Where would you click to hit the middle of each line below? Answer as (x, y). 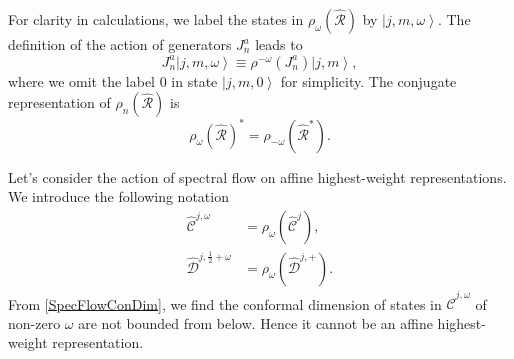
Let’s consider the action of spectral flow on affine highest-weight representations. (257, 176)
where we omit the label (82, 80)
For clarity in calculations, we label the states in (156, 19)
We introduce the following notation (118, 196)
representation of (59, 102)
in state (194, 80)
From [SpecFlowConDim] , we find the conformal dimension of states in (225, 303)
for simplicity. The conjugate (368, 80)
